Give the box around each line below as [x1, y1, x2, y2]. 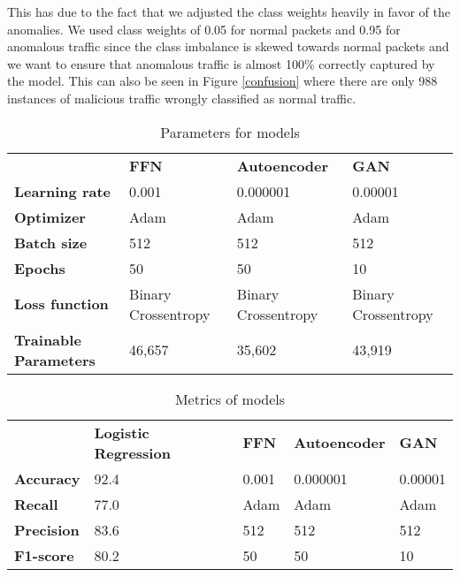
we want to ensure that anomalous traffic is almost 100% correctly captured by [7, 54, 435, 72]
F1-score [14, 544, 74, 566]
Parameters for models [160, 121, 300, 142]
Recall [14, 493, 58, 514]
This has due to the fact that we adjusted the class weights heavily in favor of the [7, 3, 450, 20]
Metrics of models [174, 388, 286, 409]
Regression [94, 442, 171, 463]
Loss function [14, 293, 109, 315]
